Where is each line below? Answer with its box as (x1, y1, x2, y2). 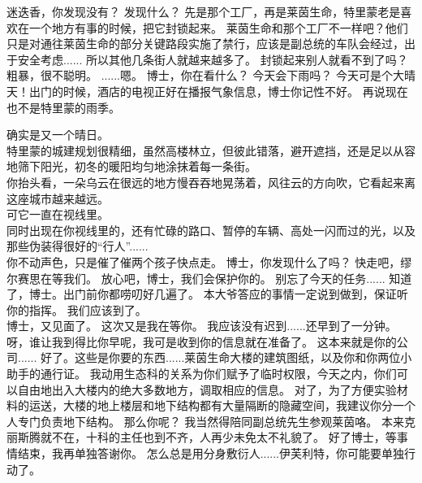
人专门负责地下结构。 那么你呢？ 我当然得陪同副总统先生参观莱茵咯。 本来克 (6, 412, 416, 429)
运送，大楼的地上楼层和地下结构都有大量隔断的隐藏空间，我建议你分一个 (28, 397, 416, 414)
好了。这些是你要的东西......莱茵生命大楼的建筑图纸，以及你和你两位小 (41, 349, 412, 366)
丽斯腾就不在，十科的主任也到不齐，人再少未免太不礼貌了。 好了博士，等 (6, 429, 397, 446)
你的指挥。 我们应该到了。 (6, 301, 147, 318)
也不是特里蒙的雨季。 (6, 98, 120, 115)
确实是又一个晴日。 (6, 126, 109, 143)
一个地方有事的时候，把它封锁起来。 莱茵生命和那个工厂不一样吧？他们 (28, 19, 408, 36)
